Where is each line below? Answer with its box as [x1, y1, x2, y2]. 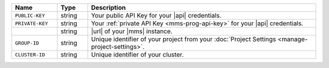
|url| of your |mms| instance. [91, 27, 173, 36]
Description [91, 4, 126, 11]
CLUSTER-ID [15, 51, 46, 58]
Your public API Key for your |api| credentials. [91, 11, 222, 19]
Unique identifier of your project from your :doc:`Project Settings [91, 35, 277, 43]
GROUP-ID [15, 40, 40, 46]
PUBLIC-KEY [15, 12, 46, 19]
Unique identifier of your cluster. [91, 51, 184, 58]
